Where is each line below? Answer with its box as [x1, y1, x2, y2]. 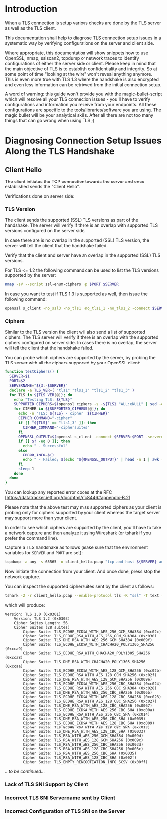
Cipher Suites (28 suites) [14, 625, 70, 630]
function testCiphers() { [5, 369, 59, 374]
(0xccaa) [5, 664, 23, 669]
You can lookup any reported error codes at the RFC [5, 489, 112, 495]
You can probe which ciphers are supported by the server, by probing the [5, 355, 156, 361]
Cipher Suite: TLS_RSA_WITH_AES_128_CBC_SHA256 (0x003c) [23, 746, 143, 751]
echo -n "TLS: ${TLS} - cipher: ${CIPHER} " [18, 411, 110, 416]
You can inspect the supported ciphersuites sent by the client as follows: [5, 583, 154, 590]
